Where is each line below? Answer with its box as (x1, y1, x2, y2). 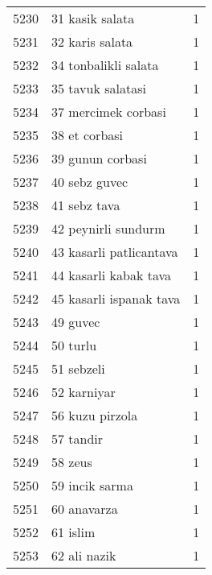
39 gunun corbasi (51, 149, 147, 168)
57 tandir (51, 429, 104, 448)
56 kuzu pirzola (51, 406, 138, 424)
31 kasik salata (51, 9, 135, 27)
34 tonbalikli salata (51, 56, 159, 74)
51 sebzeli (51, 359, 105, 378)
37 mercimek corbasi (51, 102, 166, 121)
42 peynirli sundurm (51, 219, 165, 238)
